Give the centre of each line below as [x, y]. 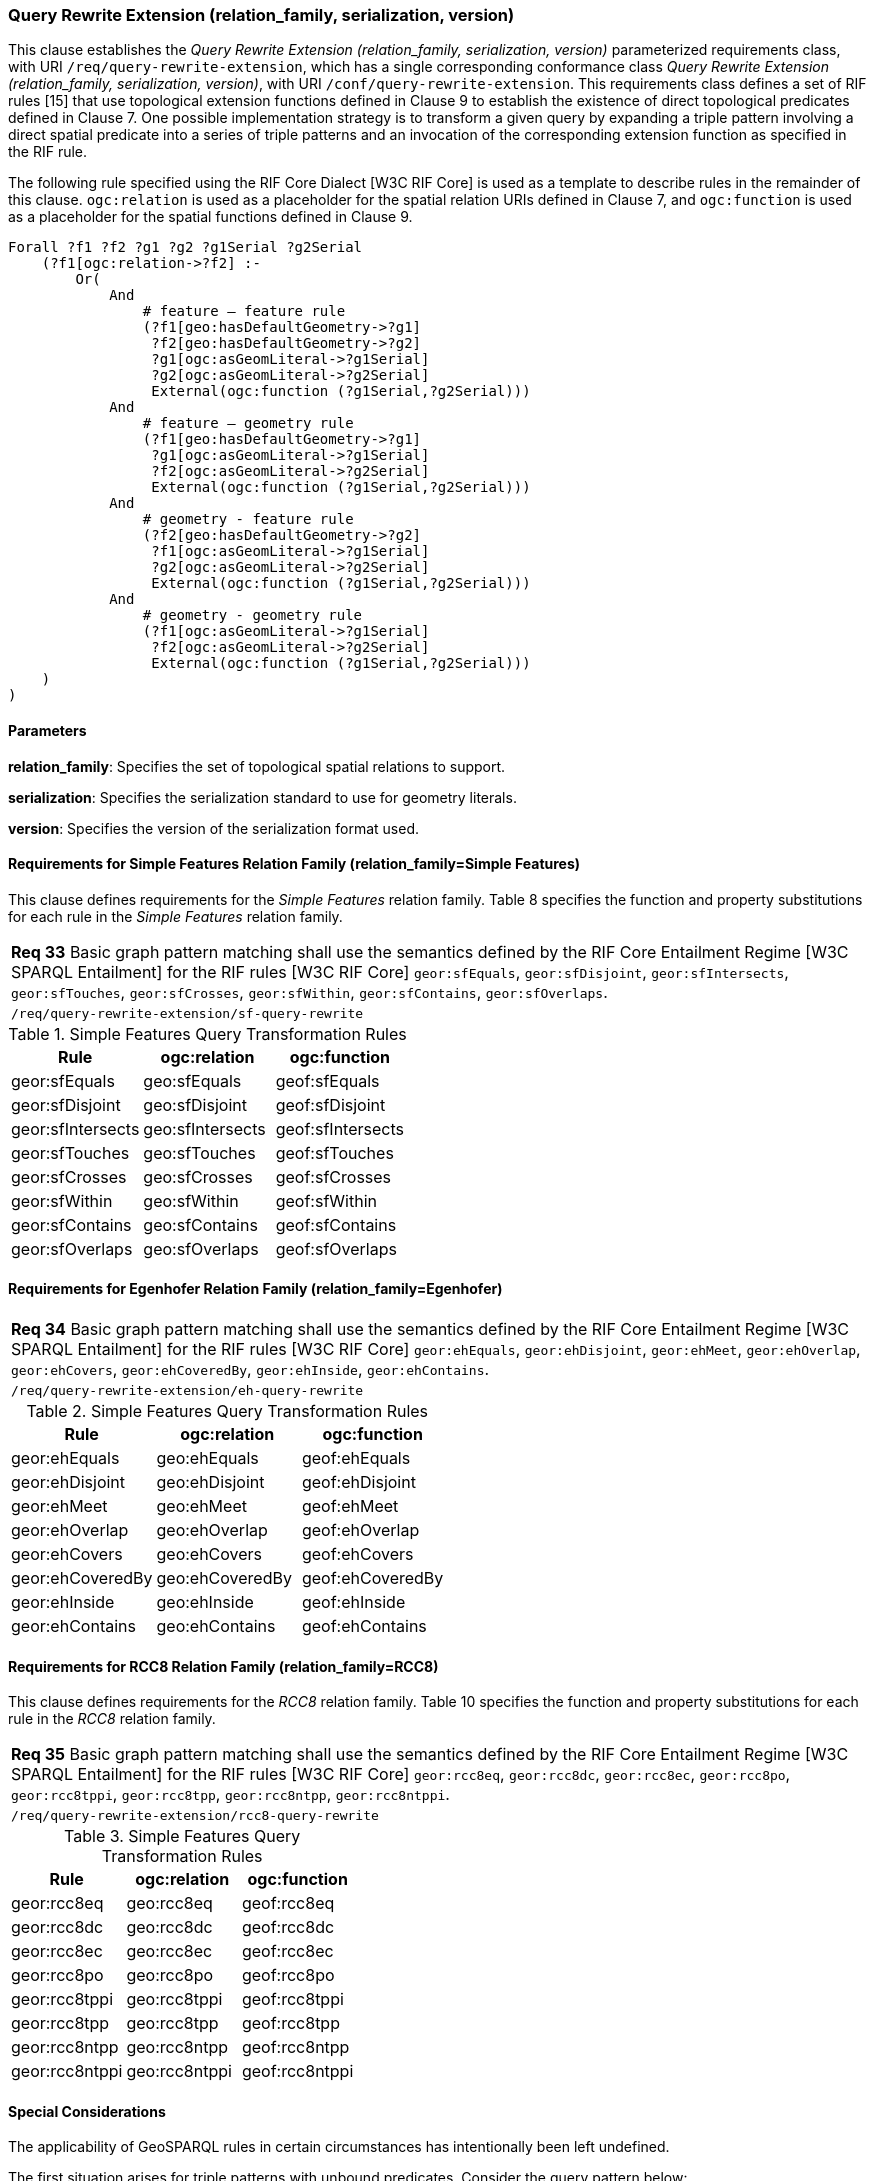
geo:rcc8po [170, 1975]
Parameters [47, 730]
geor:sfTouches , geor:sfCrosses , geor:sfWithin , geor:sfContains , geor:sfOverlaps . [309, 991]
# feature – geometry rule [248, 423]
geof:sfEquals [327, 1080]
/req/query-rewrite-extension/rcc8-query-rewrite [195, 1816]
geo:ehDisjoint [210, 1482]
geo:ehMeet [201, 1506]
